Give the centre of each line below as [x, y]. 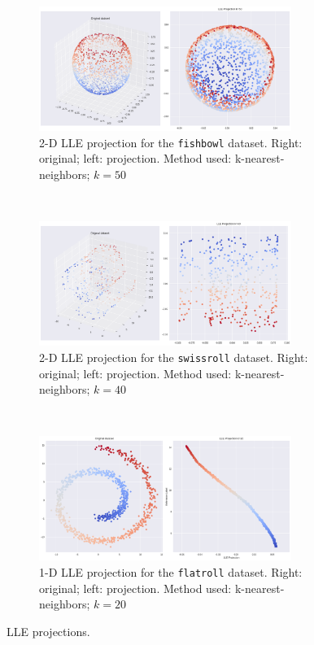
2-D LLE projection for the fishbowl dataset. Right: [171, 142]
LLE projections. [48, 631]
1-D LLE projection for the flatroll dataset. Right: [171, 571]
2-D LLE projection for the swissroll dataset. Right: [174, 357]
